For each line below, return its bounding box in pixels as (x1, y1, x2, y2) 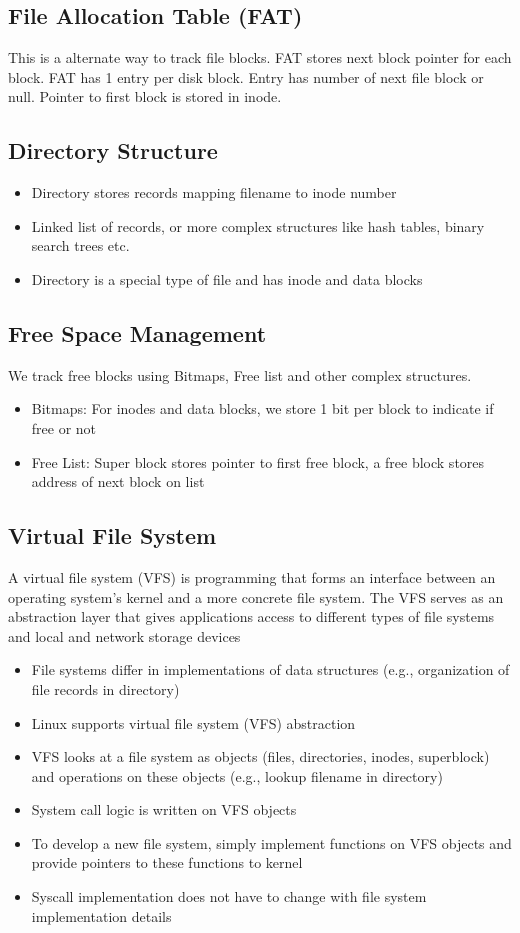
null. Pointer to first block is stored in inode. (8, 86, 282, 107)
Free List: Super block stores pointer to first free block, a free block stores (31, 451, 485, 472)
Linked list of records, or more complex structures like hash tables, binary (31, 215, 485, 236)
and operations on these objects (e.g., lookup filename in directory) (31, 765, 443, 786)
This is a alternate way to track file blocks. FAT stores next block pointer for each (8, 47, 512, 68)
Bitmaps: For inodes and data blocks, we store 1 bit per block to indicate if (31, 398, 494, 419)
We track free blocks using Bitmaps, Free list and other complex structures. (8, 364, 472, 385)
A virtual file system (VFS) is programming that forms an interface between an (8, 566, 496, 587)
